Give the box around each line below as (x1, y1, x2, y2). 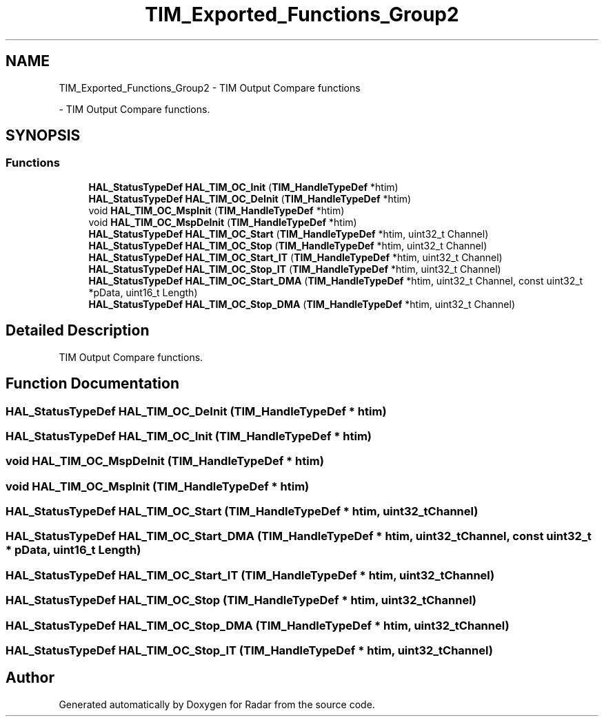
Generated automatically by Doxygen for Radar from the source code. (59, 698, 375, 710)
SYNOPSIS (6, 127, 81, 145)
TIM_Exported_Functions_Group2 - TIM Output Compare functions (59, 81, 361, 94)
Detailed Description (6, 322, 150, 340)
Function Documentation (6, 375, 179, 393)
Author (6, 669, 54, 687)
